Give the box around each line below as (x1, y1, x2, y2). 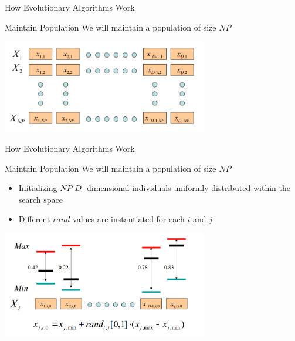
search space (18, 193, 63, 205)
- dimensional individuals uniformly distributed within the (81, 182, 290, 194)
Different (18, 213, 50, 225)
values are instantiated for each (73, 213, 185, 225)
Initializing (18, 182, 57, 194)
